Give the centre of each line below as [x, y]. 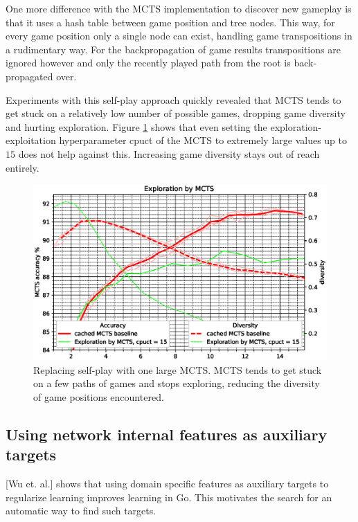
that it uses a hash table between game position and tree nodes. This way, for [170, 22]
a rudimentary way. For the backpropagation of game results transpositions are [173, 49]
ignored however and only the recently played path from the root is [148, 63]
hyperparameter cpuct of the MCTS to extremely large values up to [203, 140]
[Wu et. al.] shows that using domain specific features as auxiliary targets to [167, 483]
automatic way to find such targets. [81, 511]
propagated [29, 76]
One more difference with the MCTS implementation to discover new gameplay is [179, 8]
